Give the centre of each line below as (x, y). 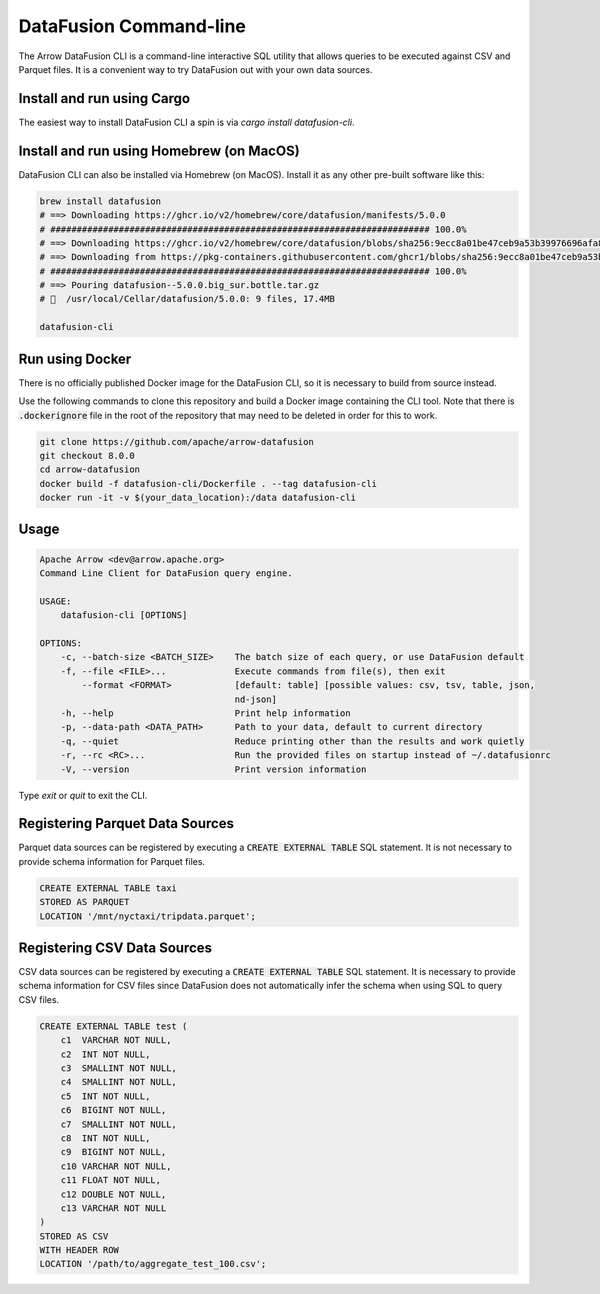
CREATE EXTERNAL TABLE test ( (113, 1026)
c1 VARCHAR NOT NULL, (116, 1040)
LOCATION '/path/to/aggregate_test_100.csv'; (153, 1264)
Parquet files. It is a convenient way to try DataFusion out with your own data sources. (195, 69)
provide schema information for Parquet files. (111, 861)
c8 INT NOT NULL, (105, 1138)
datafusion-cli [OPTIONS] (124, 615)
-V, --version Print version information (213, 769)
